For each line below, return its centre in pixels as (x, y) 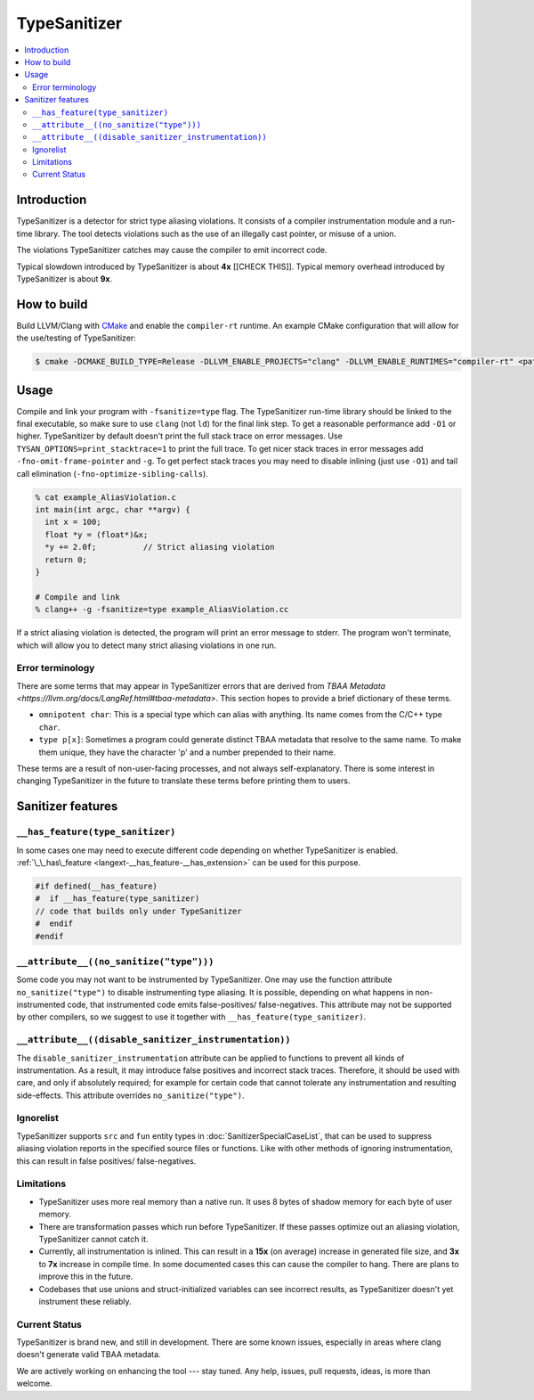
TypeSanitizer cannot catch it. (93, 1239)
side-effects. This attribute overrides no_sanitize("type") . (130, 1095)
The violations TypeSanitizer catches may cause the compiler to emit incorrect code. (172, 250)
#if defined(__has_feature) (96, 886)
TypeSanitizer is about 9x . (65, 278)
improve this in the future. (86, 1277)
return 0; (66, 560)
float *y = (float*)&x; (97, 534)
